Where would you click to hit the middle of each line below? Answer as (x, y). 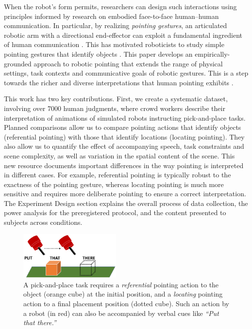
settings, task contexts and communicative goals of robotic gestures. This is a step (126, 73)
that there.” (40, 322)
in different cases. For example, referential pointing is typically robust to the (118, 175)
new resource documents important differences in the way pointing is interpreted (124, 165)
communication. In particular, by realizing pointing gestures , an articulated (116, 25)
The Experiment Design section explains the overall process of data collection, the (126, 203)
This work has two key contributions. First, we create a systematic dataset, (116, 99)
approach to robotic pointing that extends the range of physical (128, 63)
